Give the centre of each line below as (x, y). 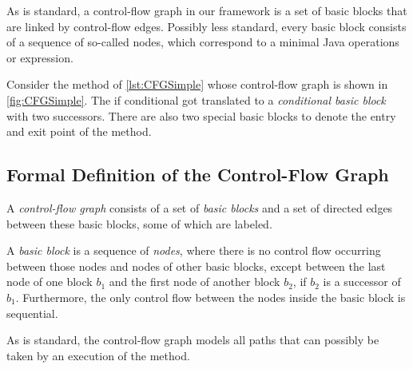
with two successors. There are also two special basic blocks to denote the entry (201, 115)
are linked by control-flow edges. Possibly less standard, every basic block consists (206, 26)
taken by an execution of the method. (98, 355)
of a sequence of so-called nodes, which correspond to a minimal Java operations (203, 42)
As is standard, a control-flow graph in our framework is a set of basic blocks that (207, 10)
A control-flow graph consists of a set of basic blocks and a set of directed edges (200, 207)
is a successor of (362, 282)
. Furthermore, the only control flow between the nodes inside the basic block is (210, 297)
